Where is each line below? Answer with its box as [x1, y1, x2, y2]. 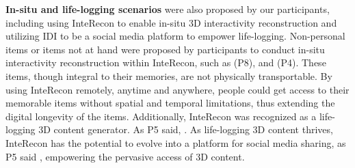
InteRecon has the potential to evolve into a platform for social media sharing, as [5, 135, 346, 150]
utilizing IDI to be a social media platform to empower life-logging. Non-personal [5, 29, 345, 43]
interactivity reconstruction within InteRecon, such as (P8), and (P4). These [5, 55, 326, 70]
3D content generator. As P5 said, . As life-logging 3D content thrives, [38, 122, 333, 137]
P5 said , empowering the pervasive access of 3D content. [5, 149, 245, 163]
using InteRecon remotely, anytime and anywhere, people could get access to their [5, 82, 350, 96]
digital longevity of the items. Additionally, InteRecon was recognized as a [5, 109, 317, 123]
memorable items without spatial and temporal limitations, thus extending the [5, 96, 335, 110]
